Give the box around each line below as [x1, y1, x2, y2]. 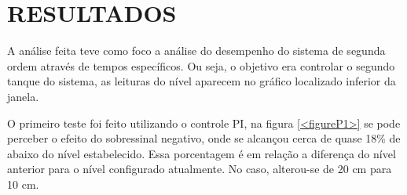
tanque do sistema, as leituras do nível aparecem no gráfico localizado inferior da [7, 73, 396, 89]
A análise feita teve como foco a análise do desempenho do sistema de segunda [7, 42, 386, 59]
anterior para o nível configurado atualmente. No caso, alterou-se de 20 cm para [7, 161, 392, 177]
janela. [7, 88, 39, 104]
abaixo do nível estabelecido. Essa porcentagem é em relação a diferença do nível [7, 145, 396, 161]
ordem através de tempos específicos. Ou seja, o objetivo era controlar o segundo [7, 57, 395, 74]
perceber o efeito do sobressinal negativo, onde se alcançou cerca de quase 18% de [7, 130, 401, 146]
